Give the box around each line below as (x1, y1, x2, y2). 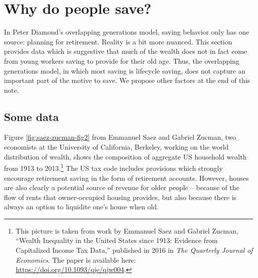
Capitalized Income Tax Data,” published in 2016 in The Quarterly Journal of (15, 245, 253, 255)
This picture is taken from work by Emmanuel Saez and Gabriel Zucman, (15, 225, 238, 236)
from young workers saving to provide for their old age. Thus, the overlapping (4, 55, 240, 66)
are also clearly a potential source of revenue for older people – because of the (4, 182, 240, 193)
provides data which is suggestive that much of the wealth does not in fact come (4, 46, 247, 56)
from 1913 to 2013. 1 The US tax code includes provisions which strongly (4, 161, 223, 173)
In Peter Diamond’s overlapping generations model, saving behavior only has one (4, 27, 249, 37)
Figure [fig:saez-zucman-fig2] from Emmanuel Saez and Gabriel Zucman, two (4, 132, 236, 142)
